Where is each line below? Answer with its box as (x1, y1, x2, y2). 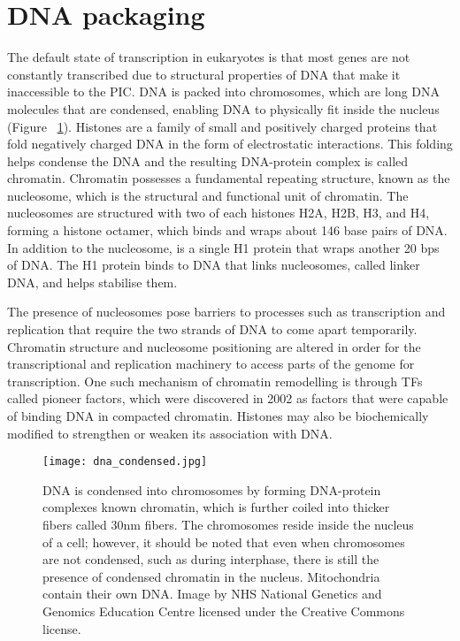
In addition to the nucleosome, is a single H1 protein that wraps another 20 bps (7, 238, 440, 256)
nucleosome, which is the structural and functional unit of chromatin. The (7, 186, 409, 204)
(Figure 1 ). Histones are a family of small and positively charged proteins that (7, 117, 438, 135)
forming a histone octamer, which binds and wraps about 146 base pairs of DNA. (7, 221, 448, 240)
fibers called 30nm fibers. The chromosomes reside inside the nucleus (42, 515, 414, 534)
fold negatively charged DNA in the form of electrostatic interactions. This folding (7, 134, 453, 153)
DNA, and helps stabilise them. (7, 272, 178, 291)
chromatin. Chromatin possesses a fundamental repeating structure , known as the (7, 169, 450, 187)
